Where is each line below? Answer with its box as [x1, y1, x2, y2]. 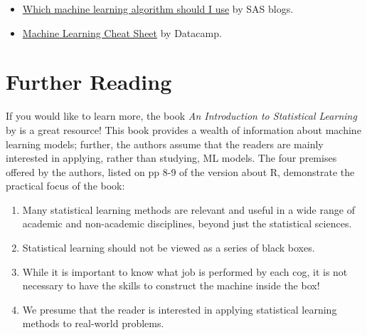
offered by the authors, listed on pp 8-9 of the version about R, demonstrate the [6, 164, 355, 179]
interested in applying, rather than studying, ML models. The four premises [6, 150, 337, 165]
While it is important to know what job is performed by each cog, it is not [22, 264, 348, 279]
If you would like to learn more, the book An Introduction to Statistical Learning [6, 108, 357, 123]
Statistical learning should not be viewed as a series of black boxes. [22, 240, 315, 255]
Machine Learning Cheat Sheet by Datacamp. [22, 25, 222, 40]
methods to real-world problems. [22, 316, 164, 331]
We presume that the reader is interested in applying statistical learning [22, 301, 337, 316]
